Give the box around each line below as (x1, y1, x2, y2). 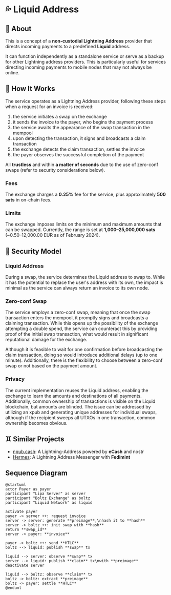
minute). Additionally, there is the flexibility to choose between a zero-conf (5, 357, 163, 363)
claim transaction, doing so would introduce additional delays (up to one (5, 352, 158, 358)
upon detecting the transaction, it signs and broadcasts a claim (12, 135, 146, 141)
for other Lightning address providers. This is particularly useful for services (5, 59, 166, 65)
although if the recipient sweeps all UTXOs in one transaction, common (5, 414, 156, 421)
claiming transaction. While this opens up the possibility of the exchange (5, 320, 159, 326)
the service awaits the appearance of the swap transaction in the (12, 124, 150, 130)
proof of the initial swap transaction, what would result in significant (5, 331, 148, 337)
